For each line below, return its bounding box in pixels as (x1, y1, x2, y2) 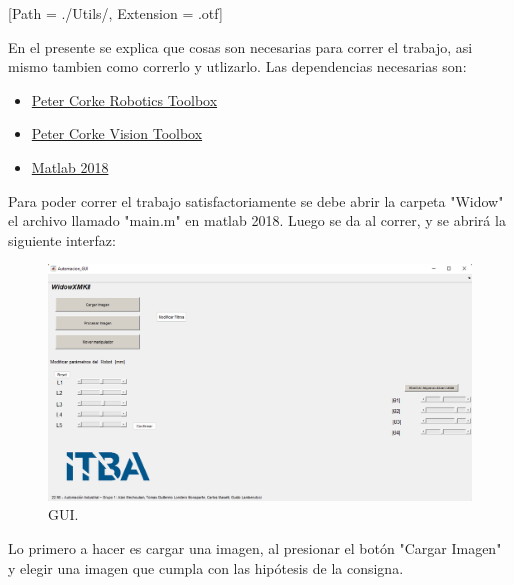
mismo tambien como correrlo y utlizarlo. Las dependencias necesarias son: (8, 56, 467, 77)
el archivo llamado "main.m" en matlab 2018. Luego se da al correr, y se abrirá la (8, 210, 506, 231)
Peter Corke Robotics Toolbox (31, 89, 218, 110)
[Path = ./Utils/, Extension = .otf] (8, 3, 223, 23)
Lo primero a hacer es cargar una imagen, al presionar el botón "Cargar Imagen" (8, 537, 502, 558)
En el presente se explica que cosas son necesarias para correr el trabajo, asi (8, 36, 473, 57)
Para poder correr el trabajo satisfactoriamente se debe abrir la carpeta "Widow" (8, 190, 504, 211)
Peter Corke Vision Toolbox (31, 123, 203, 144)
